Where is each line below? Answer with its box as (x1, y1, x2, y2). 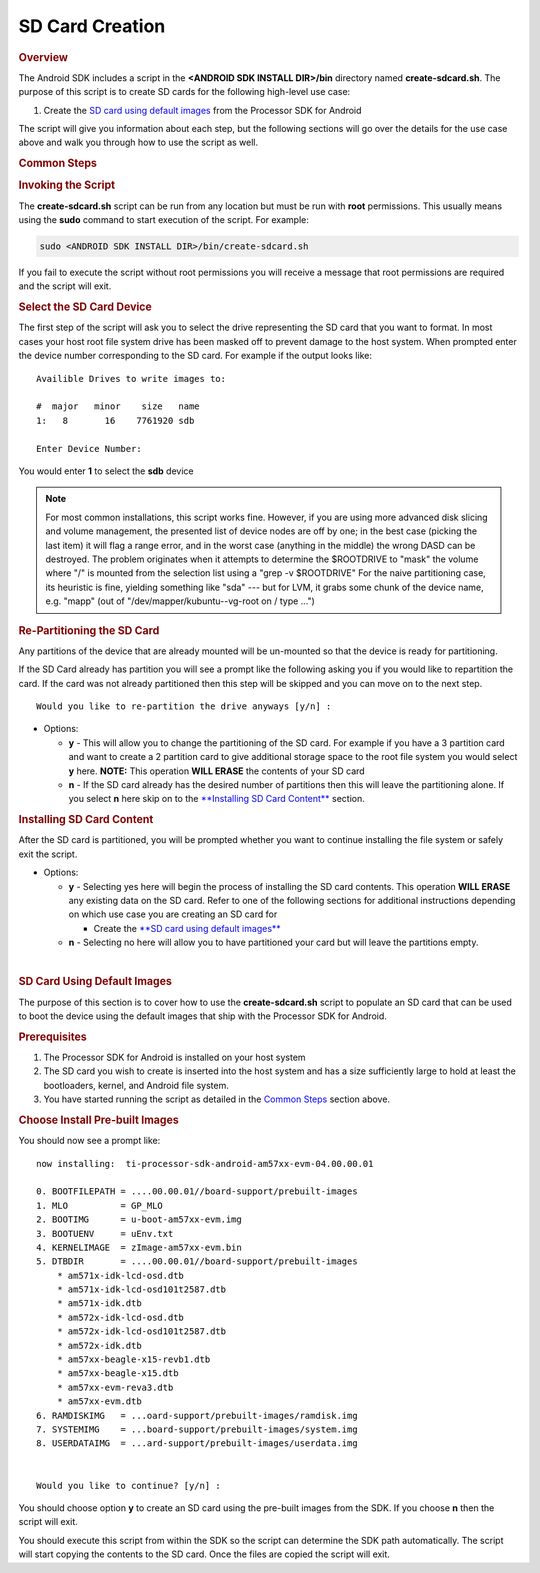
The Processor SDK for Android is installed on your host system (43, 1051, 306, 1063)
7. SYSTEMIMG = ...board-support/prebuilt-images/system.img (36, 1423, 359, 1435)
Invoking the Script (18, 178, 115, 192)
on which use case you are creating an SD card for (68, 908, 278, 920)
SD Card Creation (18, 15, 166, 37)
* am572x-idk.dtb (56, 1340, 142, 1351)
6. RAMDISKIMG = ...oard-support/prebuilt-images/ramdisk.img (36, 1410, 359, 1421)
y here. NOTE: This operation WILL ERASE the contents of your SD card (68, 765, 365, 777)
